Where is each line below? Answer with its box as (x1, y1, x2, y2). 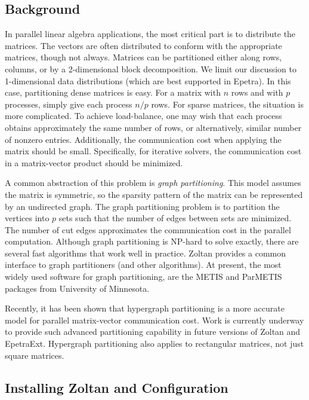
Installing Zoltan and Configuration (5, 378, 228, 396)
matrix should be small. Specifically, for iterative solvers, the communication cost (5, 145, 302, 157)
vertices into (5, 212, 50, 224)
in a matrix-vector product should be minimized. (5, 156, 183, 169)
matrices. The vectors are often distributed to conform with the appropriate (5, 39, 282, 51)
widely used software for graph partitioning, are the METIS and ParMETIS (5, 270, 282, 283)
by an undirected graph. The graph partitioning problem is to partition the (5, 200, 280, 212)
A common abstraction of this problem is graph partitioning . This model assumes (5, 176, 301, 189)
